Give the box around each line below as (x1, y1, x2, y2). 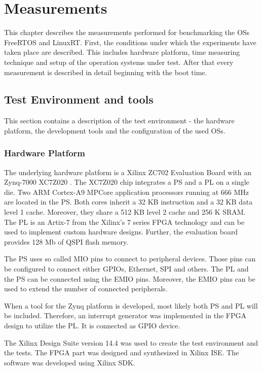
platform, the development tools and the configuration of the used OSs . (4, 125, 226, 136)
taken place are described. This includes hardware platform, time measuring (4, 47, 240, 57)
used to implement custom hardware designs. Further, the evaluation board (4, 226, 238, 237)
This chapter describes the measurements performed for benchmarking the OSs (4, 27, 250, 38)
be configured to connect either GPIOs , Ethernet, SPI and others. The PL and (4, 263, 249, 274)
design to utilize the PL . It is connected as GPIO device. (4, 320, 180, 331)
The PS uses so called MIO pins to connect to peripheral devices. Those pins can (4, 253, 256, 264)
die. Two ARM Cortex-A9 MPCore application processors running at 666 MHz (4, 186, 249, 197)
